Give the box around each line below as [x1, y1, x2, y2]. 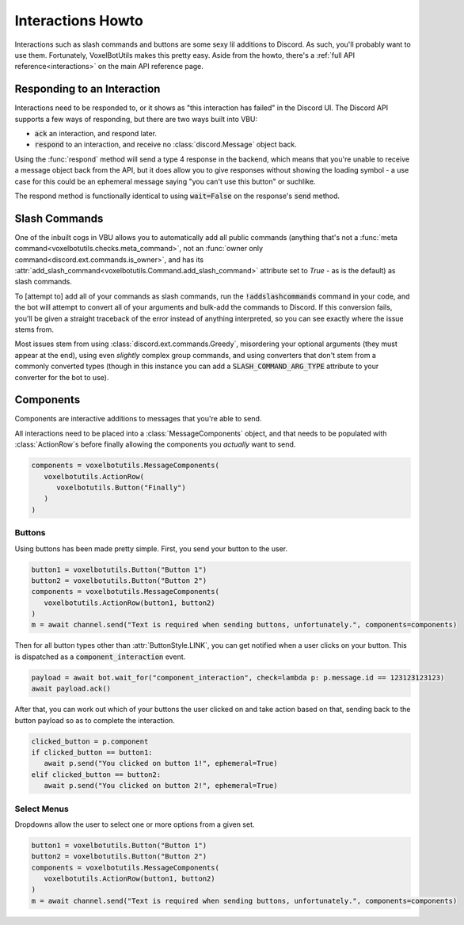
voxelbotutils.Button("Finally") [56, 483, 186, 493]
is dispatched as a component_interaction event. [14, 652, 186, 661]
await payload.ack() [31, 684, 111, 693]
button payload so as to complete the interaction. [14, 715, 176, 725]
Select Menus [14, 803, 69, 814]
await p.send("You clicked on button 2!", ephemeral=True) [44, 781, 278, 790]
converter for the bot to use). [14, 372, 109, 382]
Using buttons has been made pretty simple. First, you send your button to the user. [14, 543, 288, 554]
